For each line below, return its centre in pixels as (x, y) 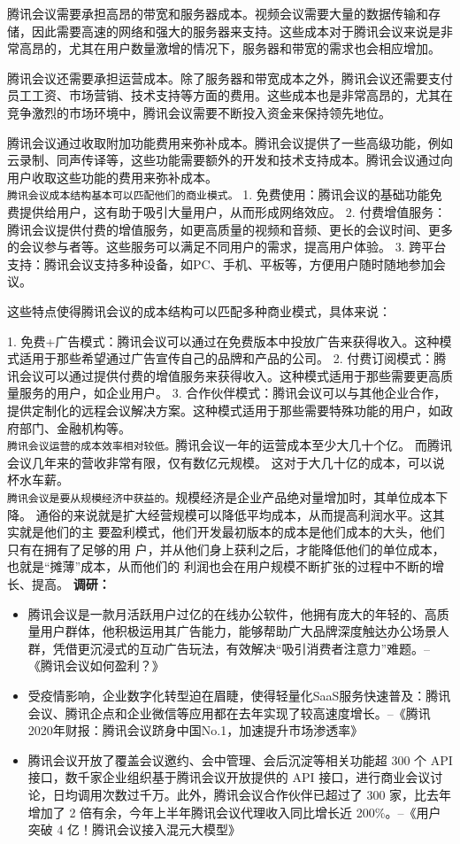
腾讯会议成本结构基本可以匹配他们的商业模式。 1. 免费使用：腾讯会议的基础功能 (218, 194)
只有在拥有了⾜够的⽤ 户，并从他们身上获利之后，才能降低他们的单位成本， (226, 549)
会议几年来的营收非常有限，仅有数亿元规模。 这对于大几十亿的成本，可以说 (226, 462)
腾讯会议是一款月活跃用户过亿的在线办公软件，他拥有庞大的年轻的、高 (232, 613)
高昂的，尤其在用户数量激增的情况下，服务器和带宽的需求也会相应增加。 (230, 48)
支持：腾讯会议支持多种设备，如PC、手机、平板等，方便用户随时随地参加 (220, 263)
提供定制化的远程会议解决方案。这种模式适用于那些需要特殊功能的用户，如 (224, 410)
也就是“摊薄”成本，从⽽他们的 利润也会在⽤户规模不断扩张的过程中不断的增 (226, 566)
